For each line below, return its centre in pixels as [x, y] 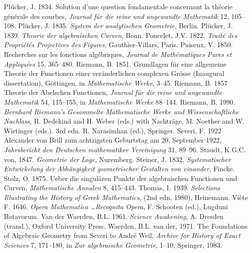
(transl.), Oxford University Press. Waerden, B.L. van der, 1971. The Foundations [126, 226]
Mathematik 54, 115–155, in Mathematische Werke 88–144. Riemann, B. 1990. [120, 101]
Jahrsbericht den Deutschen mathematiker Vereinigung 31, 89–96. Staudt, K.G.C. [125, 149]
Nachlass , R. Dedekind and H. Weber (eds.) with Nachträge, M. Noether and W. [124, 121]
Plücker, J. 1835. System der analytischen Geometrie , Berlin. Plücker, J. [126, 26]
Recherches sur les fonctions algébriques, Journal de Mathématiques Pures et [118, 54]
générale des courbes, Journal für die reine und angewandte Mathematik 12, [117, 16]
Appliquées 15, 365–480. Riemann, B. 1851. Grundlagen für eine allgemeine [115, 63]
